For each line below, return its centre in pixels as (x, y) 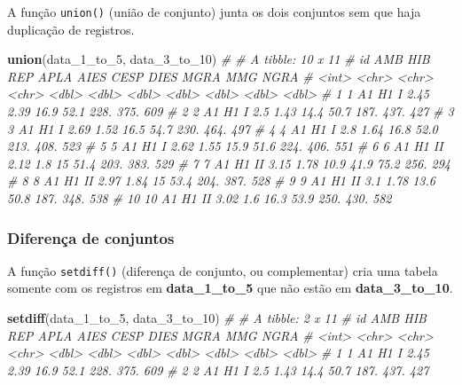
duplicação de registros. (71, 29)
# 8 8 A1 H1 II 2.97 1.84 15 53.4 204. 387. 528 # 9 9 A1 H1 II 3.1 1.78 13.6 (221, 181)
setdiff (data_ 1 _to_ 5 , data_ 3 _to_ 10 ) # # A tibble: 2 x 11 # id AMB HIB (217, 318)
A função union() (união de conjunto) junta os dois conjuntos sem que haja (214, 12)
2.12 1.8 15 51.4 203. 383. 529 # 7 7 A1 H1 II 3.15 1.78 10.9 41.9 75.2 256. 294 (229, 163)
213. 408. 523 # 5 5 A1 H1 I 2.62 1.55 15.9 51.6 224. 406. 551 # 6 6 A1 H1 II (225, 146)
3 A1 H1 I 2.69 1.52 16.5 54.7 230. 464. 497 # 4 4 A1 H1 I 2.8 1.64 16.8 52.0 (223, 128)
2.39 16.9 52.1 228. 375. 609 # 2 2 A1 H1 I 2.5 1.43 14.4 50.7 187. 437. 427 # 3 (231, 111)
